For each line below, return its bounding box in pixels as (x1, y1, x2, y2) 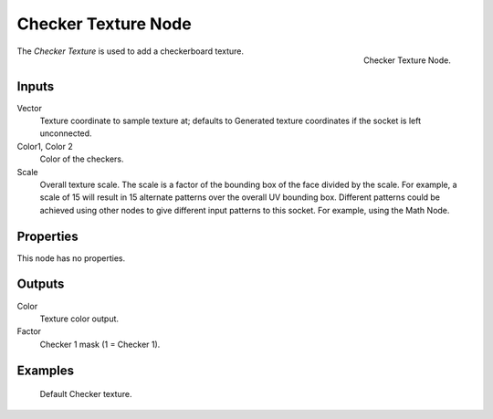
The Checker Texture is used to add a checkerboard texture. (16, 46, 245, 57)
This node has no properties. (16, 252, 126, 264)
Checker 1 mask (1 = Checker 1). (39, 339, 161, 350)
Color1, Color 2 (16, 141, 73, 152)
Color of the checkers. (39, 153, 124, 164)
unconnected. (39, 128, 92, 139)
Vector (16, 102, 43, 113)
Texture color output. (39, 313, 119, 324)
